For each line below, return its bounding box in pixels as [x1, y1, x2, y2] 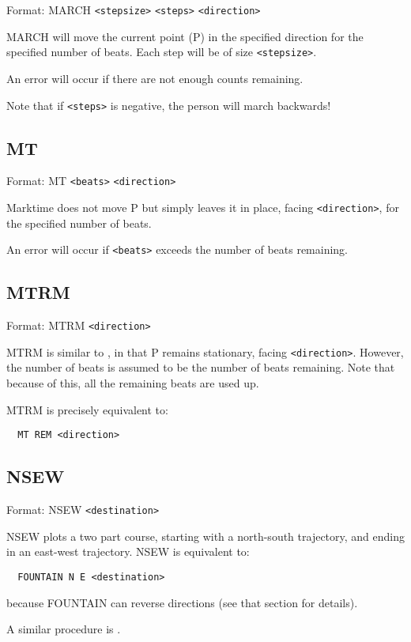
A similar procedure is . [6, 621, 121, 637]
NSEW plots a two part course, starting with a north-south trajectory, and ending [6, 527, 405, 544]
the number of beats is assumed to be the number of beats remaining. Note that [6, 359, 395, 376]
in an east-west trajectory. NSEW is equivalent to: [6, 543, 250, 560]
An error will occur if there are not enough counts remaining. [6, 70, 304, 86]
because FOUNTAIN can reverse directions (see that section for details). [6, 594, 358, 610]
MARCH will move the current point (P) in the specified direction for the [6, 28, 364, 44]
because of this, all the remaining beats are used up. [6, 375, 259, 391]
